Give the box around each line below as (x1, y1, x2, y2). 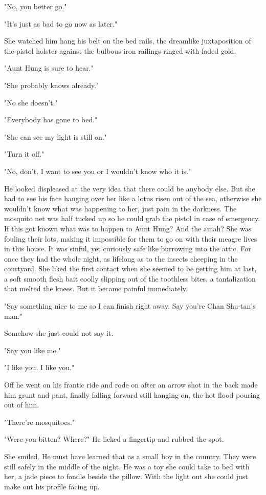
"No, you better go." (4, 1, 67, 11)
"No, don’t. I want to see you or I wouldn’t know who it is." (4, 165, 191, 176)
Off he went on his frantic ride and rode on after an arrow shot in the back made (4, 379, 258, 390)
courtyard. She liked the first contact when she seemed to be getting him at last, (4, 263, 257, 274)
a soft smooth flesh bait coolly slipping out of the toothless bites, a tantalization (4, 273, 256, 284)
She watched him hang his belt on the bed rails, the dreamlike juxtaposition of (4, 35, 251, 46)
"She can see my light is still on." (4, 131, 107, 142)
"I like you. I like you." (4, 362, 75, 373)
